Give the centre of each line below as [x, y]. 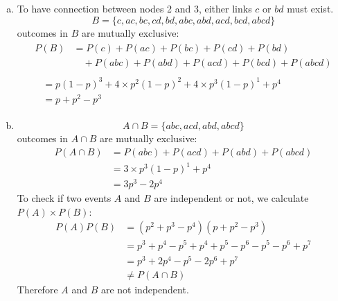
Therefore [37, 289]
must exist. [310, 8]
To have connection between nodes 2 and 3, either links [134, 8]
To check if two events [64, 198]
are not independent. [145, 289]
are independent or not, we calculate [231, 198]
